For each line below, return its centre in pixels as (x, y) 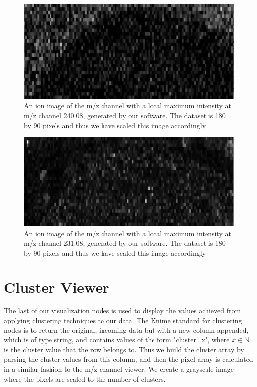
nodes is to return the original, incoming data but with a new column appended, (126, 330)
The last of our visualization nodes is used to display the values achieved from (123, 310)
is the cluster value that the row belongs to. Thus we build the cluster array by (124, 349)
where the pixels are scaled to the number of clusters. (85, 378)
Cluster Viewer (57, 287)
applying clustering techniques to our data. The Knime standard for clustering (123, 320)
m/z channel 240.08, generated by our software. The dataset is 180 (125, 115)
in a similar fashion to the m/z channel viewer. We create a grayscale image (119, 369)
